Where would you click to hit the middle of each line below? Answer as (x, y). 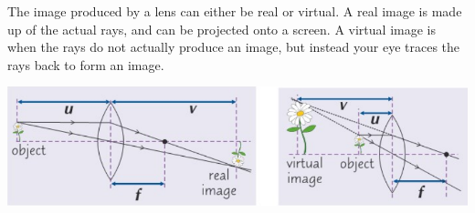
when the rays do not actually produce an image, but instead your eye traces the (234, 47)
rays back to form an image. (86, 64)
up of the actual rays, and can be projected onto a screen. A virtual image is (222, 29)
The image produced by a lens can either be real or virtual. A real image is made (235, 11)
